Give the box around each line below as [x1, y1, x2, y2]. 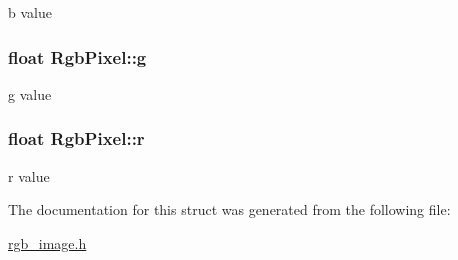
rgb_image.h [8, 232, 87, 253]
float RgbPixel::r [8, 126, 145, 151]
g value [8, 83, 52, 104]
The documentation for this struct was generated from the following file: [8, 199, 451, 220]
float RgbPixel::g [8, 44, 147, 69]
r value [8, 165, 50, 186]
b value [8, 2, 52, 22]
